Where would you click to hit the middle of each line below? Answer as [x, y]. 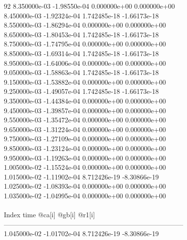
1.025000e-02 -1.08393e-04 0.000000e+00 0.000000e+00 [85, 186]
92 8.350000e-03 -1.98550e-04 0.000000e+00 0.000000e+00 [89, 6]
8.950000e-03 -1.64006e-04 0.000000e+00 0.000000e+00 [85, 63]
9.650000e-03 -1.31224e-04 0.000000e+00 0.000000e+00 [85, 129]
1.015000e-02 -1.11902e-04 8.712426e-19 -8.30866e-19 [81, 176]
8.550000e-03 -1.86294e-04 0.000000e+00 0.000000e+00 [85, 25]
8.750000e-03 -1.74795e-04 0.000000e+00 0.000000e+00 [85, 44]
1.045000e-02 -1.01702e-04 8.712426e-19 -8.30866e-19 [81, 233]
